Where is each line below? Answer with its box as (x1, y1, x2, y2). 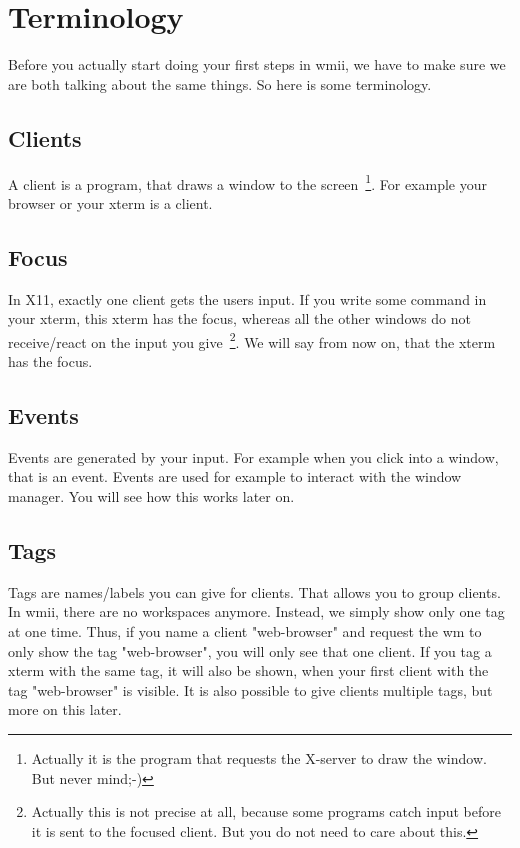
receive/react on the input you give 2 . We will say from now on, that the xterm (8, 328, 496, 352)
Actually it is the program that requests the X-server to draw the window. (31, 747, 487, 768)
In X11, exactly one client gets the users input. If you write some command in (8, 288, 487, 309)
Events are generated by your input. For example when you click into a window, (8, 446, 499, 467)
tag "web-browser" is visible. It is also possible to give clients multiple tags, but (8, 679, 493, 700)
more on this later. (8, 699, 122, 720)
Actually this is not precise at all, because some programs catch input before (31, 801, 501, 822)
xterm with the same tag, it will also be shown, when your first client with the (8, 660, 489, 681)
